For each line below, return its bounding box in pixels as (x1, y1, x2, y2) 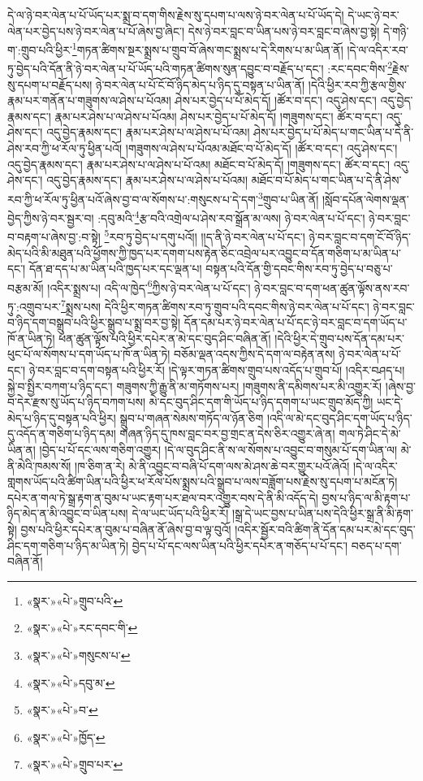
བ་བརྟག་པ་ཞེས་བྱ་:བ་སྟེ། (7, 228, 101, 245)
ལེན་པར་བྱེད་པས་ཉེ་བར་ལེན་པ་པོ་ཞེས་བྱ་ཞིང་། (7, 22, 185, 39)
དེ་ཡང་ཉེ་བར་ (347, 7, 399, 23)
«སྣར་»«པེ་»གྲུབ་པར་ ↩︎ (26, 756, 123, 773)
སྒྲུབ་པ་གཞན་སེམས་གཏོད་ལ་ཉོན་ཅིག (119, 409, 264, 426)
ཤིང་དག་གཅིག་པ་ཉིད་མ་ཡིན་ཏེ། (7, 536, 129, 553)
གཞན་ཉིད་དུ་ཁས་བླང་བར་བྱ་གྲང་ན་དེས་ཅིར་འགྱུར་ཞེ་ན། (119, 425, 335, 442)
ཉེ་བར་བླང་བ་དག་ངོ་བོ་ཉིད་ (309, 228, 411, 245)
